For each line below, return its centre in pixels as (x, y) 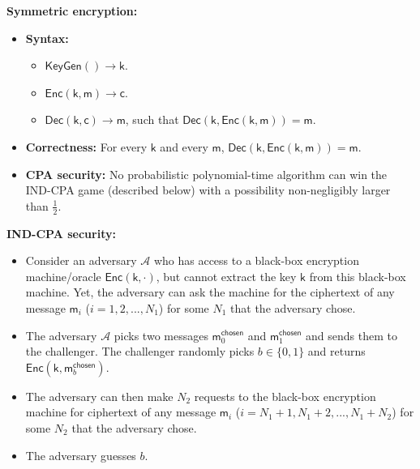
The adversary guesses (81, 455)
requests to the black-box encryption (285, 396)
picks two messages (161, 335)
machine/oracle (63, 276)
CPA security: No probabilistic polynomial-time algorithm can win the (206, 174)
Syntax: (47, 38)
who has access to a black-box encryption (256, 260)
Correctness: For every (86, 146)
